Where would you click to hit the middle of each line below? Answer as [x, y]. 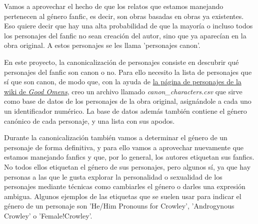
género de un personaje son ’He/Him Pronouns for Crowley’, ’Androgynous [119, 206]
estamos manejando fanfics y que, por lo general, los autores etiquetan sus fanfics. [129, 157]
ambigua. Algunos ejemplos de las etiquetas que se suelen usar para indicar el [123, 196]
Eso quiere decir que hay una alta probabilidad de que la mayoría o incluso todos [128, 26]
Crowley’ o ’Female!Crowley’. [48, 215]
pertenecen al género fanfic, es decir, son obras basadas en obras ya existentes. [124, 16]
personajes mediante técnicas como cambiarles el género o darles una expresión [125, 186]
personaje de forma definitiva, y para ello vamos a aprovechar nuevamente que [124, 147]
